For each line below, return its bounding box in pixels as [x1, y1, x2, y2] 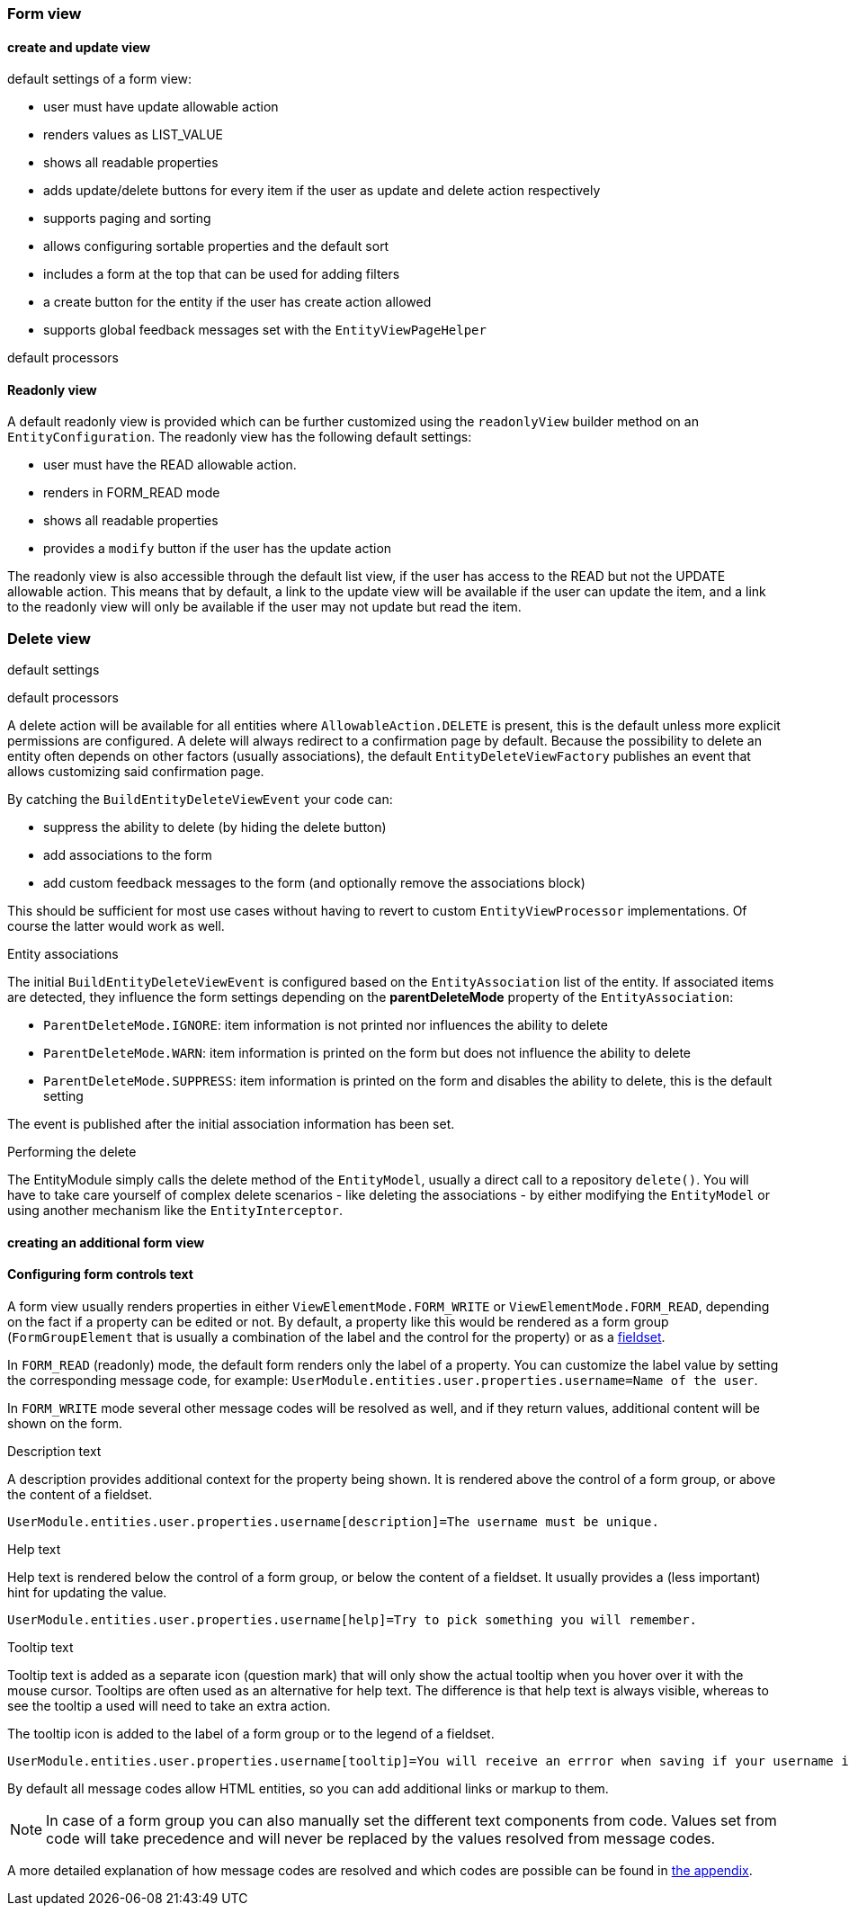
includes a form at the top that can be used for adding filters [43, 266, 400, 282]
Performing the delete [7, 1144, 137, 1160]
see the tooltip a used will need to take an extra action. [7, 1698, 331, 1714]
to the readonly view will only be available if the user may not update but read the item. [7, 599, 522, 615]
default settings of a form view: [7, 71, 192, 87]
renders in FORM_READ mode [43, 485, 220, 501]
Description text [7, 1444, 102, 1460]
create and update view [7, 39, 151, 55]
